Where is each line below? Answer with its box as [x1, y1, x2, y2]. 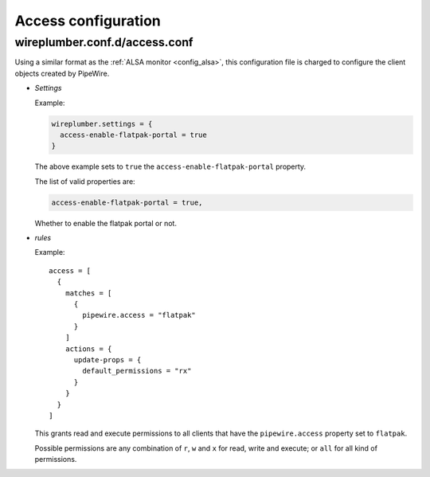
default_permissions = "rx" [82, 366, 192, 376]
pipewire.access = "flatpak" [82, 311, 197, 320]
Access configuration [14, 12, 161, 29]
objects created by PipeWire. [14, 68, 110, 78]
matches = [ [64, 288, 112, 298]
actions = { [64, 344, 112, 354]
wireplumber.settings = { [51, 119, 153, 128]
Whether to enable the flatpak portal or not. [34, 218, 177, 228]
